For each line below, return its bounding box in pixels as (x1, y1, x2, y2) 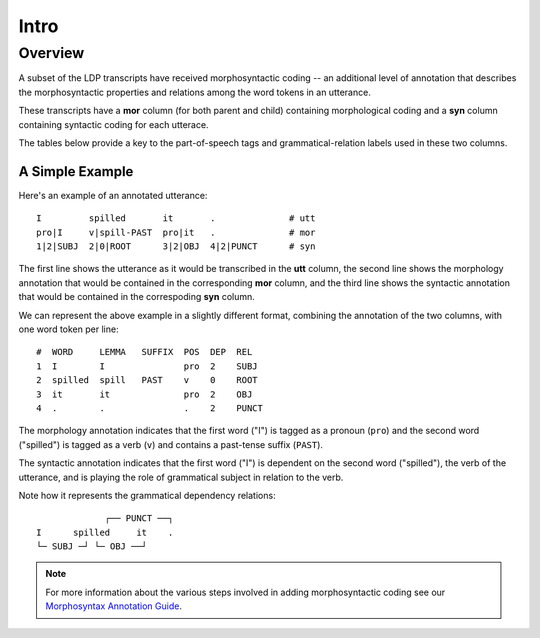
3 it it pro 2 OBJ (36, 388, 253, 400)
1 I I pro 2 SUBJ (36, 360, 259, 372)
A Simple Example (18, 163, 134, 180)
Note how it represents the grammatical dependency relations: (18, 489, 276, 501)
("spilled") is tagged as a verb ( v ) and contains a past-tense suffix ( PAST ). (18, 438, 324, 450)
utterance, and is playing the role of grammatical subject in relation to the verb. (18, 471, 344, 483)
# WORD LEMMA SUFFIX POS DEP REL (36, 346, 253, 358)
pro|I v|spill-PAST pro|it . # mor (36, 226, 316, 238)
